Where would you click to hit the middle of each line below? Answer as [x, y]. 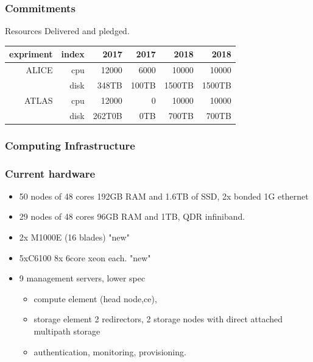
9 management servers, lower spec [82, 278]
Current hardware [50, 173]
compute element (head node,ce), [95, 298]
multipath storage [67, 331]
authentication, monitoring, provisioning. [110, 351]
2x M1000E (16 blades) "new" [74, 237]
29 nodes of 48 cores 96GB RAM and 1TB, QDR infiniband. [132, 216]
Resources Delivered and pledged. [67, 31]
